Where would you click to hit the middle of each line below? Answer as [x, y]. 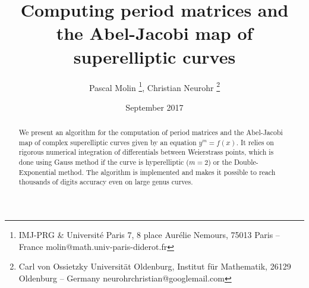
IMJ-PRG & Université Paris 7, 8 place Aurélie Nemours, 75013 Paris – [149, 235]
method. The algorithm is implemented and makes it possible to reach [167, 172]
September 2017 [154, 107]
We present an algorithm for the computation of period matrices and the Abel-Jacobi [151, 132]
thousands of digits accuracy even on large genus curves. [106, 182]
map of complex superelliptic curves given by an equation [108, 142]
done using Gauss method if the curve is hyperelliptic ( [104, 162]
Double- [246, 162]
